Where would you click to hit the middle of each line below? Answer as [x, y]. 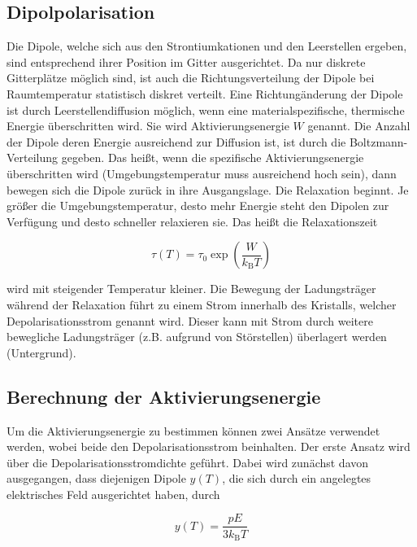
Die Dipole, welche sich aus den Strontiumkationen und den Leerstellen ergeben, [207, 46]
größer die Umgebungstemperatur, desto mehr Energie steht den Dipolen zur [198, 206]
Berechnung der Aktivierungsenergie [164, 396]
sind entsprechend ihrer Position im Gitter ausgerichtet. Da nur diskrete [186, 61]
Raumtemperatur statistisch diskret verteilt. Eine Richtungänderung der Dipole [205, 93]
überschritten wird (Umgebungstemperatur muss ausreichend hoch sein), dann [202, 173]
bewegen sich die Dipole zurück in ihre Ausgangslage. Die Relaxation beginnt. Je [208, 189]
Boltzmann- [378, 141]
